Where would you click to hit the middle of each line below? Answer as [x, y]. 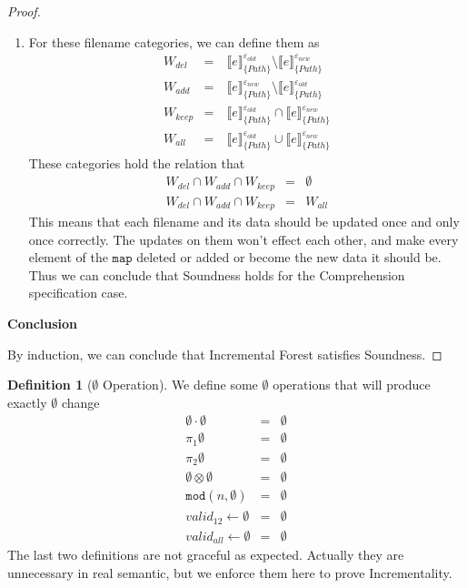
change [80, 402]
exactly [27, 402]
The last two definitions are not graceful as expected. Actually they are [206, 555]
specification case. [78, 293]
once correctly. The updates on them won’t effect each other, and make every [243, 239]
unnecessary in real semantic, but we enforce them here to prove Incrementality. [230, 573]
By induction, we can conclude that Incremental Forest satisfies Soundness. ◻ [225, 354]
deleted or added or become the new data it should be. [289, 257]
